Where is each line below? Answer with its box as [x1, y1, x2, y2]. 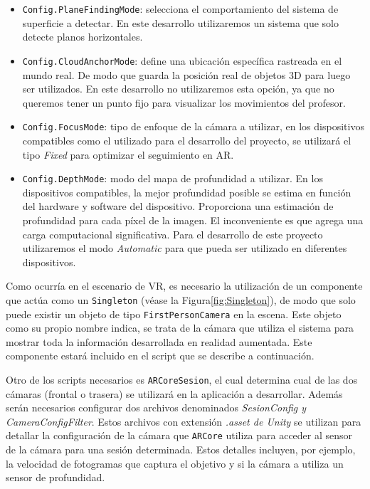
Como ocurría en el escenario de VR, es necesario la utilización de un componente [6, 278, 363, 293]
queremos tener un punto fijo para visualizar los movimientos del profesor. [22, 95, 346, 110]
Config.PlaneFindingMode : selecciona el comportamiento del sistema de [22, 1, 339, 16]
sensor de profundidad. [6, 470, 105, 485]
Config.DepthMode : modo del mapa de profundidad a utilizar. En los [22, 171, 323, 186]
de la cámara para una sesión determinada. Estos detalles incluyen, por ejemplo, [6, 442, 356, 457]
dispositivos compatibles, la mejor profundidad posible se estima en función [22, 184, 351, 199]
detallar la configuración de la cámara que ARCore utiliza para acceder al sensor [6, 428, 353, 443]
